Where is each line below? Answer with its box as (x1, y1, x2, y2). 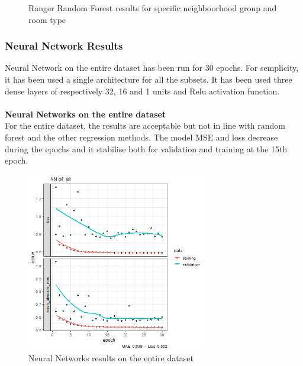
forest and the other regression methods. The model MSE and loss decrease (5, 130, 278, 143)
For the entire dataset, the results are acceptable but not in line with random (5, 119, 285, 132)
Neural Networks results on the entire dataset (28, 352, 194, 364)
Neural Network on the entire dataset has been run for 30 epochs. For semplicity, (5, 61, 299, 74)
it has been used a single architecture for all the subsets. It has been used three (5, 73, 292, 85)
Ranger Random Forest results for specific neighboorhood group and (28, 2, 277, 14)
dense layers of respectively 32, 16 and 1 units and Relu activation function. (5, 84, 280, 97)
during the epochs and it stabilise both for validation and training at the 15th (5, 142, 288, 155)
